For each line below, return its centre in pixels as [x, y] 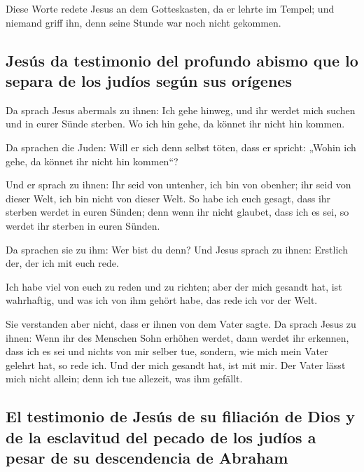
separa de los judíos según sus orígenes [149, 80]
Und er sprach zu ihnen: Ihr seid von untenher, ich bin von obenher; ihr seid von [178, 185]
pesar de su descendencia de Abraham [147, 458]
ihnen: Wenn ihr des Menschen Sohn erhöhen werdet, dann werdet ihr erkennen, [177, 337]
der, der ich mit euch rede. [62, 263]
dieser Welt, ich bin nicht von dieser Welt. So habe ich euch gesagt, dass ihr [168, 198]
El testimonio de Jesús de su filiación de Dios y [180, 416]
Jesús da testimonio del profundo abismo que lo [182, 60]
